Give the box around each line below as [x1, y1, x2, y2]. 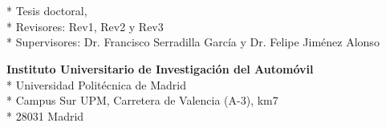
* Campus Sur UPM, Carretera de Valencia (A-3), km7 [6, 92, 278, 109]
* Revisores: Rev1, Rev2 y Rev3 [6, 18, 164, 34]
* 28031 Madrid [6, 107, 84, 124]
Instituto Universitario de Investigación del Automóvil [6, 60, 314, 77]
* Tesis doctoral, [6, 2, 87, 19]
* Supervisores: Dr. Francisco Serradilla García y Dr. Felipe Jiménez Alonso [6, 34, 380, 50]
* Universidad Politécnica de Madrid [6, 76, 186, 93]
